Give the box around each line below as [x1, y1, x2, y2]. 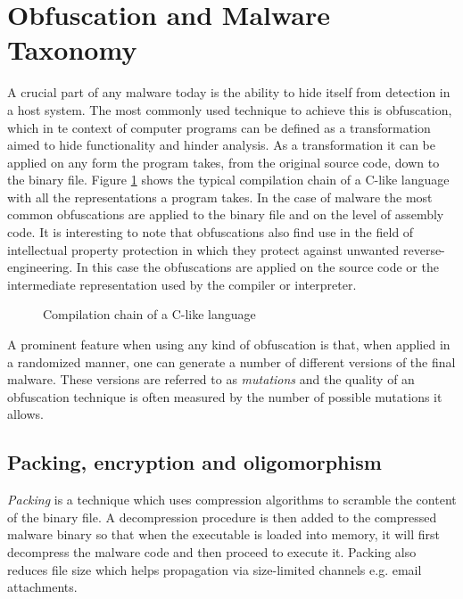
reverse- [402, 240, 445, 258]
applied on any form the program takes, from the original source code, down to [7, 152, 440, 171]
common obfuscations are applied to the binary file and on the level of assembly [7, 205, 444, 224]
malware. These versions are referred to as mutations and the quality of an [7, 370, 415, 389]
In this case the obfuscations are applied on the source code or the [76, 258, 439, 276]
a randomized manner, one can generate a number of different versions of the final [7, 352, 456, 371]
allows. [7, 405, 44, 423]
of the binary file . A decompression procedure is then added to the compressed [7, 507, 437, 526]
